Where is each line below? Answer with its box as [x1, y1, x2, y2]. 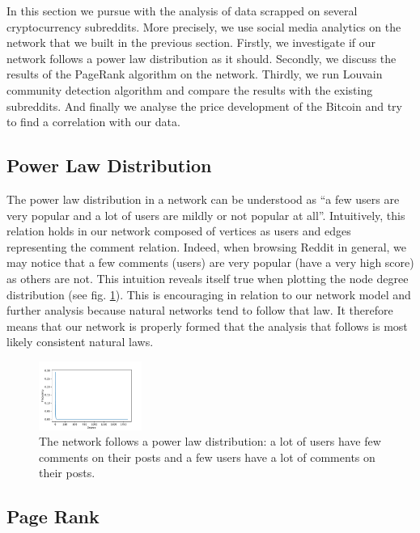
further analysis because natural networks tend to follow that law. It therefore [6, 302, 393, 319]
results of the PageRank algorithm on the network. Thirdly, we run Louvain [6, 66, 383, 82]
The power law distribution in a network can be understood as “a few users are [6, 190, 400, 207]
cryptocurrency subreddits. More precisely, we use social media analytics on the [6, 18, 401, 35]
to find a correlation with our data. [6, 113, 180, 130]
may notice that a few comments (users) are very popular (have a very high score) [6, 254, 414, 271]
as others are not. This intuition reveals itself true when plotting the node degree [6, 269, 409, 286]
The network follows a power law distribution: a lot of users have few [39, 433, 381, 450]
